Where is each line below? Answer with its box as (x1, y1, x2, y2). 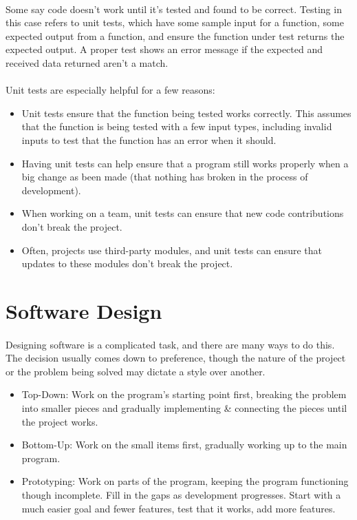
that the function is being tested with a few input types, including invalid (21, 119, 332, 134)
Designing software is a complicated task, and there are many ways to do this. (6, 337, 335, 351)
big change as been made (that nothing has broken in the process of (21, 169, 308, 184)
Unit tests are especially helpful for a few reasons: (6, 83, 215, 97)
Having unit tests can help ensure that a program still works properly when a (21, 156, 349, 170)
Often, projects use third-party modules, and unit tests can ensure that (21, 242, 322, 257)
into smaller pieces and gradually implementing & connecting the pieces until (21, 401, 347, 415)
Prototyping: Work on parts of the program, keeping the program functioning (21, 474, 349, 488)
